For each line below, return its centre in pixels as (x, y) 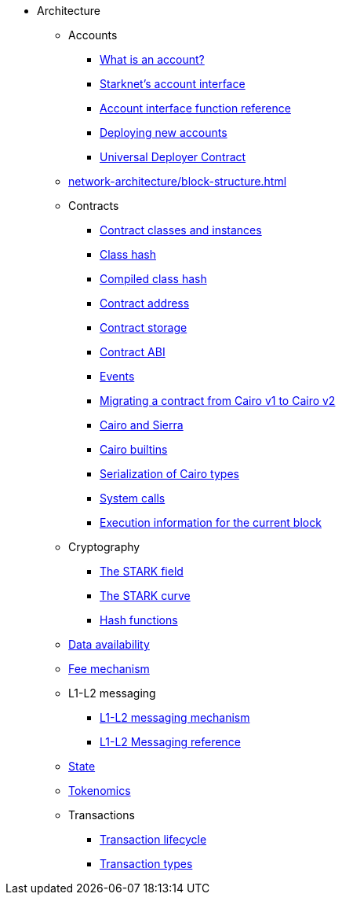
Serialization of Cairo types (169, 474)
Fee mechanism (109, 669)
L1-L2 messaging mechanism (175, 717)
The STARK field (142, 571)
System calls (133, 498)
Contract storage (144, 327)
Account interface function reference (195, 108)
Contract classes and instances (181, 230)
